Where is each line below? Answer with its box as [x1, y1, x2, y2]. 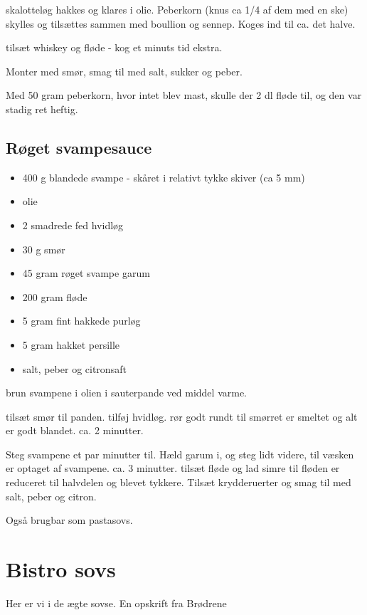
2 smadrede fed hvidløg [22, 217, 124, 232]
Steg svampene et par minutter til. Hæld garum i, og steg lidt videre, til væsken [6, 446, 354, 461]
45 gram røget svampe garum [22, 266, 150, 280]
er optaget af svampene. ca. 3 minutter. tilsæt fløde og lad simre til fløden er [6, 461, 340, 475]
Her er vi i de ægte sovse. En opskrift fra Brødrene [6, 595, 227, 610]
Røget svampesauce [6, 136, 152, 158]
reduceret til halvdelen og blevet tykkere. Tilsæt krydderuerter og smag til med [6, 475, 351, 490]
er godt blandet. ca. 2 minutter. [6, 423, 144, 438]
